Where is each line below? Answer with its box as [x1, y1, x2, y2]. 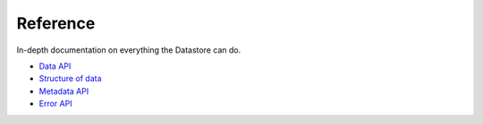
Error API [38, 98, 72, 109]
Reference [16, 13, 96, 33]
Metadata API [38, 86, 89, 96]
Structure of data [38, 73, 102, 84]
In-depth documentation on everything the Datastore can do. [16, 45, 241, 55]
